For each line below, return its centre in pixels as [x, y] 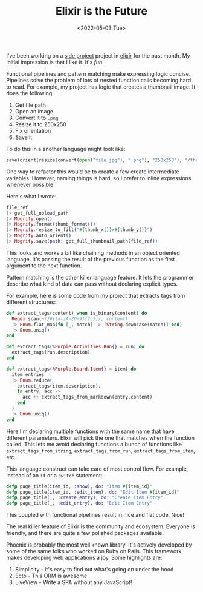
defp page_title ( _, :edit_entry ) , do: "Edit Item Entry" [79, 503]
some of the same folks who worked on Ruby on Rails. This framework [94, 551]
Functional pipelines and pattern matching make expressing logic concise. [98, 73]
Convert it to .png [37, 118]
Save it [24, 137]
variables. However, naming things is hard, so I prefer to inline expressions [99, 178]
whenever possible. [31, 184]
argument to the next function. [44, 266]
